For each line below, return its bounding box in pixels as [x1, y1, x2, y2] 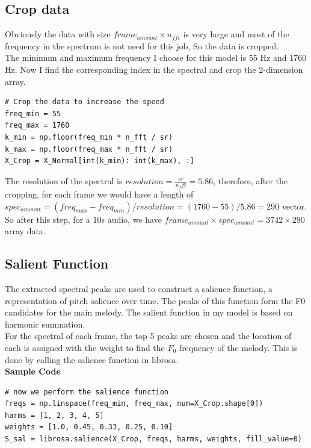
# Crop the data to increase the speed [5, 98, 164, 107]
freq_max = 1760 [5, 121, 70, 130]
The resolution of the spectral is [5, 174, 123, 187]
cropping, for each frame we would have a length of [5, 187, 194, 200]
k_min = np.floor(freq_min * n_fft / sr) [5, 132, 173, 142]
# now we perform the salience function [5, 387, 169, 396]
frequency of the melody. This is [179, 341, 298, 353]
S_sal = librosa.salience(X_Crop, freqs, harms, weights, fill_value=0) [5, 435, 302, 444]
